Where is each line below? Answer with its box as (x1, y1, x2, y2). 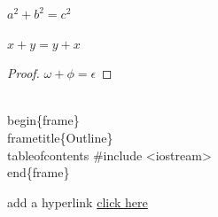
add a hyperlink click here (7, 192, 148, 211)
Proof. (7, 64, 40, 82)
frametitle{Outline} (7, 128, 113, 146)
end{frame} (7, 163, 70, 182)
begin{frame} (7, 111, 80, 129)
